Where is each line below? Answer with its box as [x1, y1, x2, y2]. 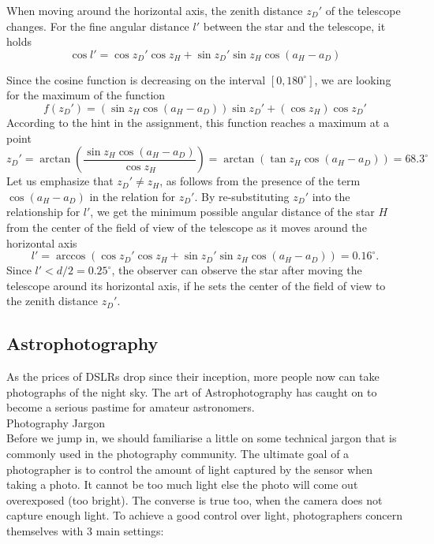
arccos [55, 251, 86, 263]
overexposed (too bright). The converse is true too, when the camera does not [6, 491, 383, 508]
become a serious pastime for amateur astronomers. [6, 399, 255, 415]
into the [312, 188, 350, 204]
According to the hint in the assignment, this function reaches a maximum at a [6, 114, 389, 130]
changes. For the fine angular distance [6, 17, 189, 34]
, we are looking [314, 71, 391, 88]
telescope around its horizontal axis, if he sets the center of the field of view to [6, 277, 386, 293]
